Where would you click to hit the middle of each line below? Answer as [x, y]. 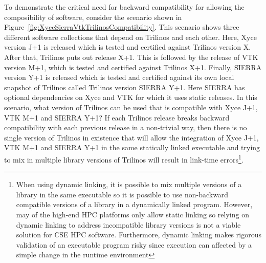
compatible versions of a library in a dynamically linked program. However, [134, 204]
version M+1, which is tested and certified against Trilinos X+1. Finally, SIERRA [133, 67]
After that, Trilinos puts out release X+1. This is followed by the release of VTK [131, 57]
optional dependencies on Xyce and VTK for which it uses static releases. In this [131, 97]
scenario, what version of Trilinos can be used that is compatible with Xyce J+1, [131, 107]
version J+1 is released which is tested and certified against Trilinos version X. [128, 47]
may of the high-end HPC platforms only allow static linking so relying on [132, 214]
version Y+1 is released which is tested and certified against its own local [119, 77]
